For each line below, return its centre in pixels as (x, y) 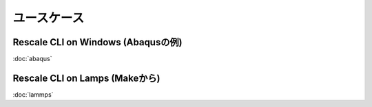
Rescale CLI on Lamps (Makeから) (86, 78)
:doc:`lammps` (33, 94)
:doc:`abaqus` (32, 59)
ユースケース (49, 18)
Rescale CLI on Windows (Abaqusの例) (97, 42)
